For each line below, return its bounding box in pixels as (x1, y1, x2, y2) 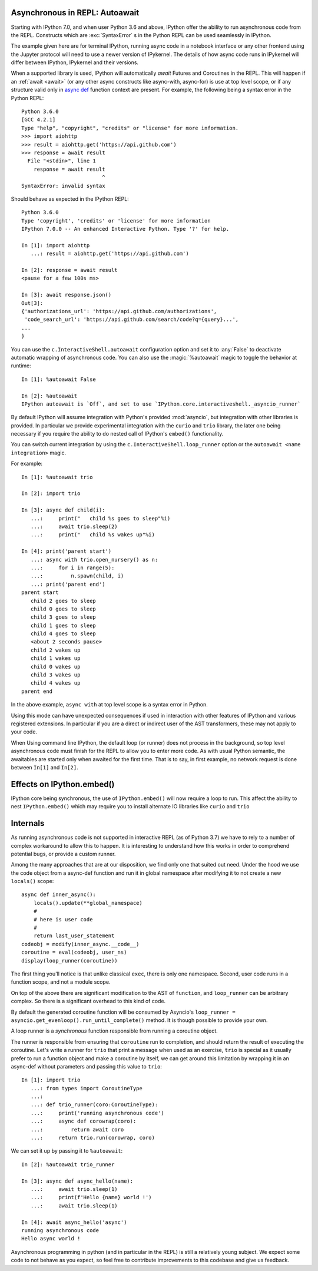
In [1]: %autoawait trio (21, 474, 93, 480)
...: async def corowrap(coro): (30, 1118, 137, 1124)
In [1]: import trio (21, 1077, 81, 1083)
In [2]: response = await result (21, 267, 118, 274)
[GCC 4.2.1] (21, 117, 56, 123)
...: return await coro (30, 1126, 124, 1133)
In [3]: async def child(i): (21, 507, 105, 513)
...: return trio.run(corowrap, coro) (30, 1134, 155, 1141)
